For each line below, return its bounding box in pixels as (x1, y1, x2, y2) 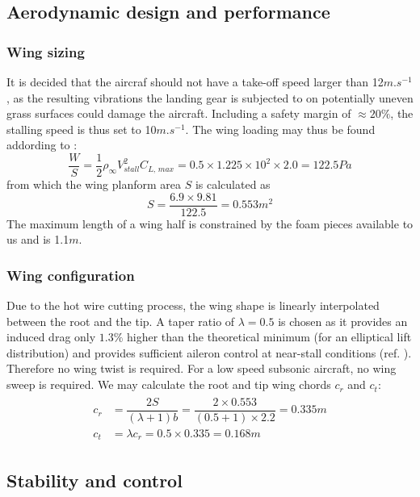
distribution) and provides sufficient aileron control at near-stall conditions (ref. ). (6, 344, 412, 361)
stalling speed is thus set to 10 (6, 120, 157, 137)
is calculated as (195, 176, 271, 193)
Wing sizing (6, 41, 85, 61)
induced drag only (6, 328, 96, 345)
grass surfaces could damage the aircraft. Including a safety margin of (6, 105, 351, 122)
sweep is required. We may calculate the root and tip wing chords (6, 376, 331, 393)
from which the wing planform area (6, 176, 181, 193)
